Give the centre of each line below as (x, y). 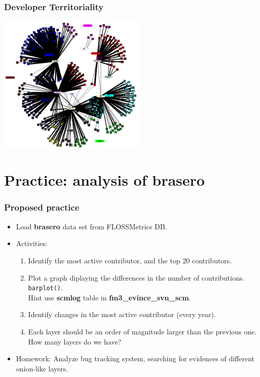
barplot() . (45, 287)
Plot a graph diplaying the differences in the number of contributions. (136, 277)
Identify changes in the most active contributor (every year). (122, 314)
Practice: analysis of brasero (104, 180)
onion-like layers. (42, 368)
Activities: (32, 243)
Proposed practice (42, 207)
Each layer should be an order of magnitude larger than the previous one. (142, 331)
